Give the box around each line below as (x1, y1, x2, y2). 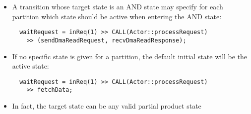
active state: (12, 61, 49, 71)
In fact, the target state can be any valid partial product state (12, 101, 201, 111)
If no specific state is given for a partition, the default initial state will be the (12, 51, 248, 61)
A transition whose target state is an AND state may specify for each (12, 1, 223, 11)
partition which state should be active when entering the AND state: (12, 11, 222, 21)
